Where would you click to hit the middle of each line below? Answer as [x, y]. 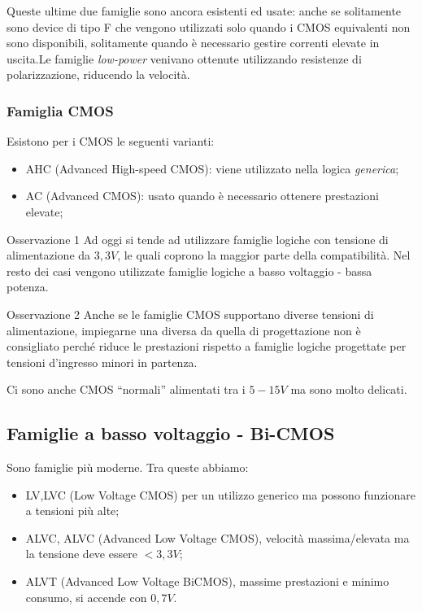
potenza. [28, 287]
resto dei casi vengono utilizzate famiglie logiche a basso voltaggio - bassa [189, 271]
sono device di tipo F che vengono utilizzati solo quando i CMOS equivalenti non [209, 26]
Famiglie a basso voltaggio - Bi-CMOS [171, 433]
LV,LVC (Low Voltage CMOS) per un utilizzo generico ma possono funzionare [220, 494]
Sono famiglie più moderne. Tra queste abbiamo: [128, 467]
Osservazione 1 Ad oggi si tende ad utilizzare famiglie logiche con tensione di [198, 239]
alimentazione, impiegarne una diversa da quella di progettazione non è [184, 330]
